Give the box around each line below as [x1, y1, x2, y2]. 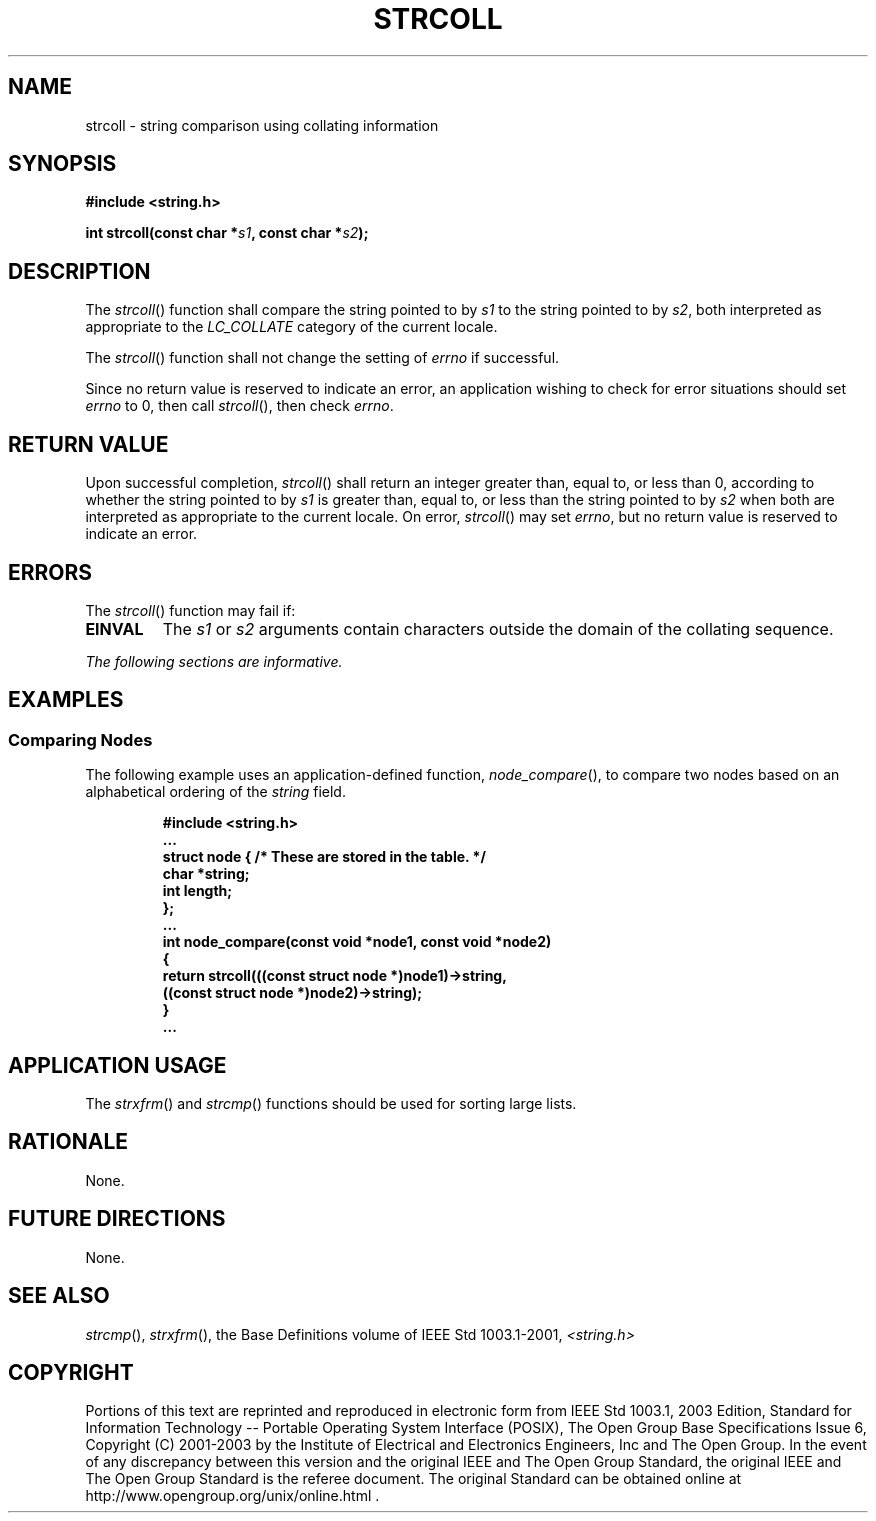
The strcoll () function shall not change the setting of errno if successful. [85, 349, 560, 367]
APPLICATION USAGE [8, 1052, 227, 1078]
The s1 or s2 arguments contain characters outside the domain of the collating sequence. [162, 618, 834, 639]
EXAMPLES [8, 687, 124, 713]
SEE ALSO [8, 1283, 110, 1309]
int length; [162, 882, 233, 900]
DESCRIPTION [8, 258, 151, 284]
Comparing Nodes [8, 729, 153, 750]
